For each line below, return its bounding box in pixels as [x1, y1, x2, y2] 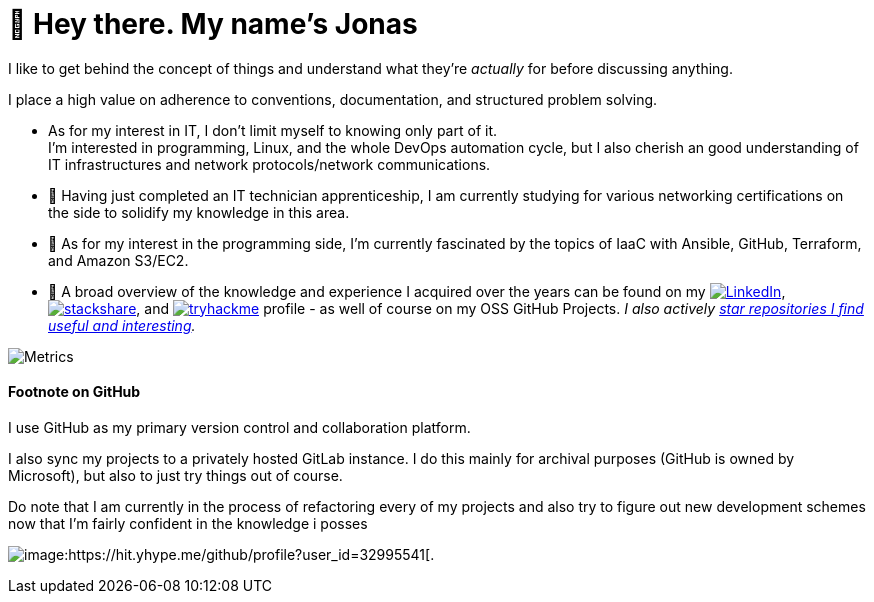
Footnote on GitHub [8, 383, 141, 401]
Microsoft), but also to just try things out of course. [8, 466, 343, 484]
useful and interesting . [48, 316, 196, 334]
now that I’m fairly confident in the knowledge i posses [8, 514, 368, 532]
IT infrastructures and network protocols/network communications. [48, 155, 491, 173]
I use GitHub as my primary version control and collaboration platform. [8, 418, 471, 436]
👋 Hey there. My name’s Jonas [8, 7, 418, 41]
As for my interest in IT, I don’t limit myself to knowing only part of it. [48, 121, 498, 139]
